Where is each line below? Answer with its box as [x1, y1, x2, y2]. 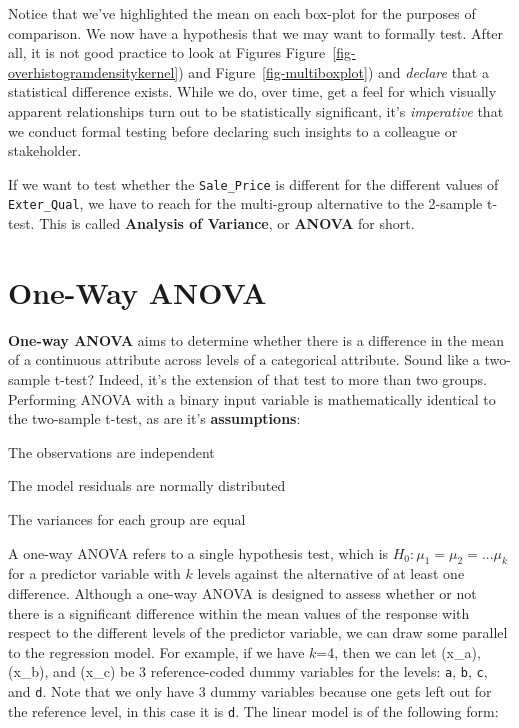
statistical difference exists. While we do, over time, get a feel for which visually [8, 81, 497, 102]
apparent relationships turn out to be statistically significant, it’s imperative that [8, 100, 504, 121]
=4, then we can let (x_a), [316, 641, 481, 662]
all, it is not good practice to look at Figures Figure [8, 42, 326, 63]
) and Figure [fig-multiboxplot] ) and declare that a [178, 61, 489, 82]
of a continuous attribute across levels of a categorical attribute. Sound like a [8, 349, 480, 370]
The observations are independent [8, 441, 215, 462]
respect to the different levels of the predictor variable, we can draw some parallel [8, 622, 508, 643]
